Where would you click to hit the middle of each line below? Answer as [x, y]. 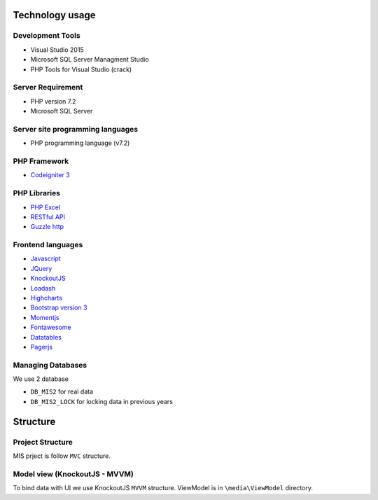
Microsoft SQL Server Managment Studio [90, 60]
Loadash [43, 288]
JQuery [41, 268]
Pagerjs [41, 347]
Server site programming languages [76, 129]
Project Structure [43, 442]
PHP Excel [45, 207]
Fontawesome [51, 327]
